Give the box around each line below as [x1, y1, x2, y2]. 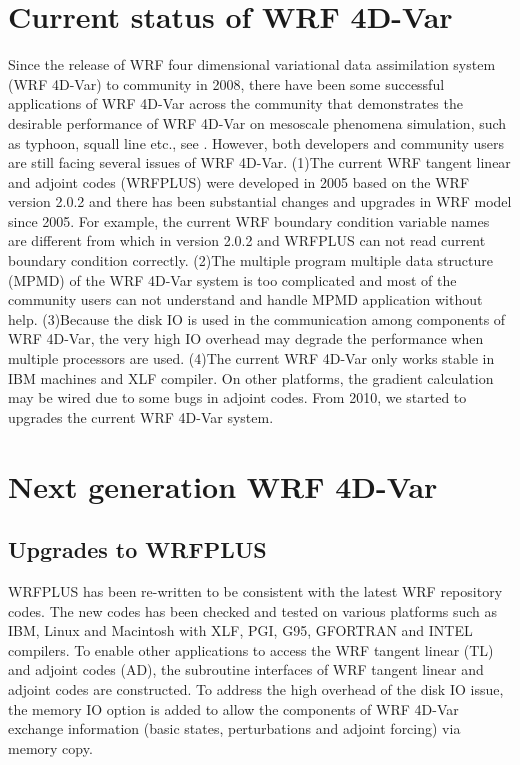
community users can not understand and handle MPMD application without [8, 289, 483, 310]
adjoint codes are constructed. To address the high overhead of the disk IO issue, [8, 678, 504, 699]
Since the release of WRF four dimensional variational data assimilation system [8, 54, 496, 75]
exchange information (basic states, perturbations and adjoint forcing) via [8, 718, 461, 739]
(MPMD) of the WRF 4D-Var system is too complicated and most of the [8, 269, 457, 290]
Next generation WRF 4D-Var [8, 465, 438, 506]
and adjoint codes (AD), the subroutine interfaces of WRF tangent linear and [8, 659, 484, 680]
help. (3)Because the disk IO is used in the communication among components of [8, 308, 506, 329]
